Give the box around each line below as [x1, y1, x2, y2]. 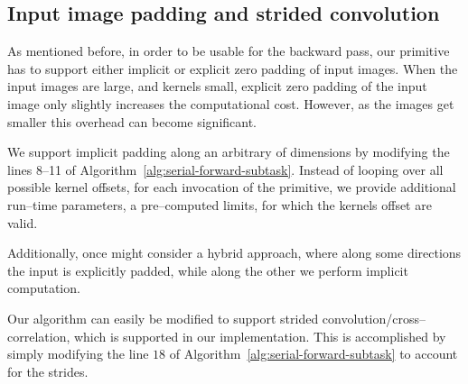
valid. [7, 213, 38, 232]
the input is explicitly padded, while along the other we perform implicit [7, 261, 408, 279]
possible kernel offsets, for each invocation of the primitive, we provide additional [7, 178, 456, 197]
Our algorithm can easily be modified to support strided [7, 308, 319, 327]
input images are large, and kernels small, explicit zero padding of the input [7, 77, 427, 96]
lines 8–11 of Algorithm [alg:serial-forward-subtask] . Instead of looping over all [7, 160, 444, 178]
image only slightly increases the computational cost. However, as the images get [7, 94, 454, 113]
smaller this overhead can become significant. [7, 112, 257, 131]
